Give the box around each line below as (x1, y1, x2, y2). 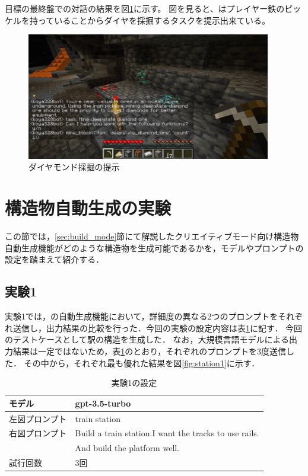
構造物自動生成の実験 (5, 196, 172, 220)
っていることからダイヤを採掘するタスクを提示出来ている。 (37, 14, 270, 26)
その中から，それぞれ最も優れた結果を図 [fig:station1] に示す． (24, 356, 260, 369)
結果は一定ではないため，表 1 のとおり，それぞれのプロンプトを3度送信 (12, 344, 286, 357)
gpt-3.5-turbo (75, 397, 131, 409)
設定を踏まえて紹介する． (5, 253, 104, 266)
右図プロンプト (9, 427, 67, 439)
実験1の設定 (111, 376, 157, 389)
